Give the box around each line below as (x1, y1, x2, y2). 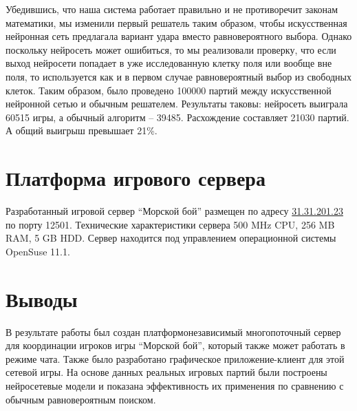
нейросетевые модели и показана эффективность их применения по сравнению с (6, 378, 344, 392)
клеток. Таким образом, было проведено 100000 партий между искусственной (6, 83, 332, 97)
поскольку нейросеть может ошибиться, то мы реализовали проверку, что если (6, 42, 336, 56)
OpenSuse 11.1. (6, 244, 70, 258)
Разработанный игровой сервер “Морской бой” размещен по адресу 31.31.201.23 (6, 204, 343, 218)
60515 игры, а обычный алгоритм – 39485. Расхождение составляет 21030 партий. (6, 109, 349, 124)
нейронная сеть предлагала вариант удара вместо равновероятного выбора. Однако (6, 29, 352, 43)
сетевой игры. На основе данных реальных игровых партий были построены (6, 365, 327, 379)
